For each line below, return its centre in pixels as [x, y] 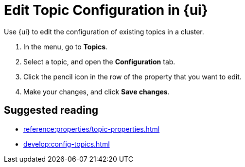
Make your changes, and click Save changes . [96, 91]
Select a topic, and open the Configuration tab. [99, 61]
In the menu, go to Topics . [66, 46]
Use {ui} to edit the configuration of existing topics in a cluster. [104, 31]
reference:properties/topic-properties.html [92, 129]
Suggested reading [51, 110]
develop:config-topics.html [67, 144]
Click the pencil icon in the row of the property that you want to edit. [132, 76]
